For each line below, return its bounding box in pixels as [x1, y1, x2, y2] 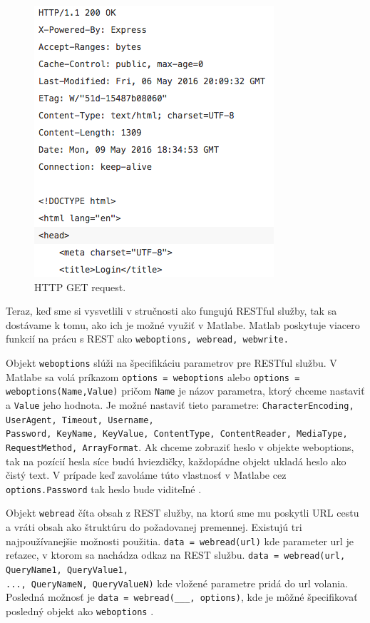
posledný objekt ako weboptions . [6, 604, 154, 618]
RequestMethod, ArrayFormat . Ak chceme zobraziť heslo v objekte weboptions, [6, 439, 354, 454]
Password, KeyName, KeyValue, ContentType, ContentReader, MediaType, [6, 429, 348, 440]
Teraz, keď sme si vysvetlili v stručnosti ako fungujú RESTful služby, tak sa [6, 303, 337, 318]
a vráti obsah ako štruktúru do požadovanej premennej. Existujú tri [6, 520, 302, 535]
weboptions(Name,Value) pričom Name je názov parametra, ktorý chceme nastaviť [6, 383, 365, 398]
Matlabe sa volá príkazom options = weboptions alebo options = [6, 369, 300, 384]
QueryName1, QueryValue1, [6, 565, 128, 576]
